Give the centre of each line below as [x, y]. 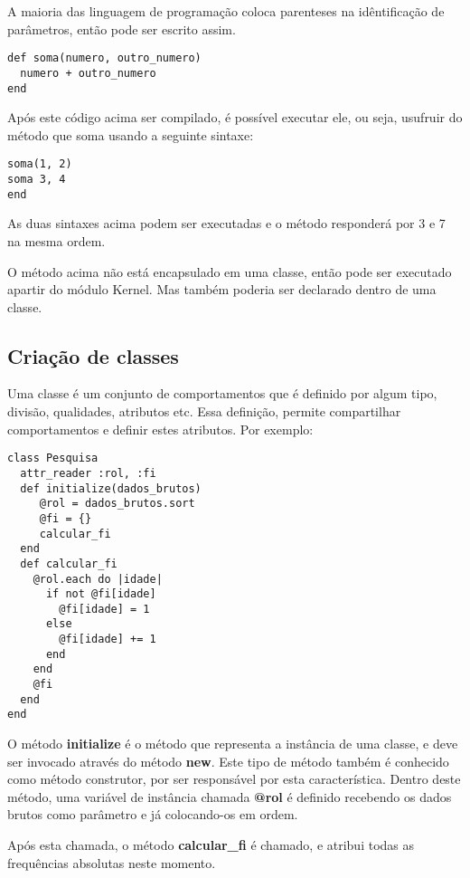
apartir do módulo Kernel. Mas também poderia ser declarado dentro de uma [222, 289]
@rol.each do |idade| [98, 579]
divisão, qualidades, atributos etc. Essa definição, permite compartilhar [204, 411]
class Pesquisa [53, 458]
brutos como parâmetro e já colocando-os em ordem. [153, 814]
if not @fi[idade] [101, 594]
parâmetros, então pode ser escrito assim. [122, 29]
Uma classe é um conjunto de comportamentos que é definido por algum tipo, [222, 393]
